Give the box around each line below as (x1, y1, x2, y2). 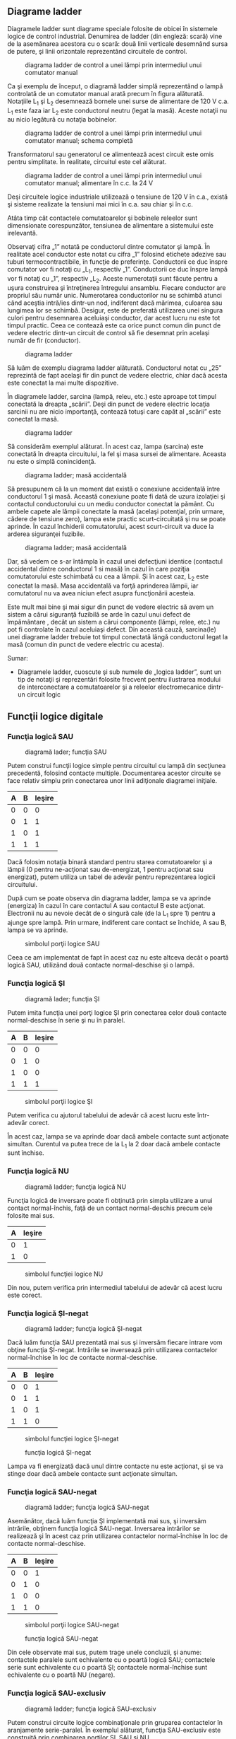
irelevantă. (7, 229, 38, 238)
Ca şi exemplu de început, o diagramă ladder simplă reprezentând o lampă (7, 81, 223, 91)
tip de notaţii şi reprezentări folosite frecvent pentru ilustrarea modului (17, 675, 221, 683)
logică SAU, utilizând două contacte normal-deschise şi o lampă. (7, 961, 195, 970)
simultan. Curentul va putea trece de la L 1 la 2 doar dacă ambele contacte (7, 1139, 221, 1150)
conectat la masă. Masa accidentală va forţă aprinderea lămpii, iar (7, 581, 199, 590)
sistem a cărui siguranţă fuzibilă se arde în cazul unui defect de (7, 610, 191, 618)
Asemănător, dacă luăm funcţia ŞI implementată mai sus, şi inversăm (7, 1517, 206, 1525)
